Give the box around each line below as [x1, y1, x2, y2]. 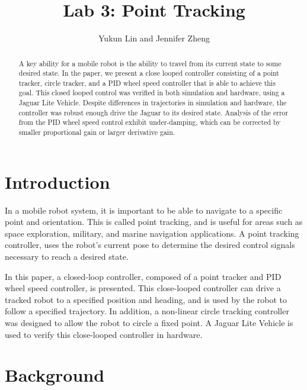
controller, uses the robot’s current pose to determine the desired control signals [5, 238, 295, 251]
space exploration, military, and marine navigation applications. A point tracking [5, 227, 299, 239]
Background [5, 363, 105, 387]
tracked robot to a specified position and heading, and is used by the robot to [5, 293, 287, 305]
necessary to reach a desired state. [5, 250, 129, 263]
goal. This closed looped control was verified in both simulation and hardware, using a [18, 88, 285, 98]
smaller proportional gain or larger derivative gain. [18, 127, 175, 137]
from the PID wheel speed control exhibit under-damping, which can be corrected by [18, 117, 281, 127]
